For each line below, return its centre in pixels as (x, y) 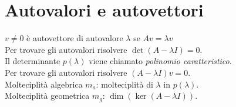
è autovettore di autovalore (75, 38)
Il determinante (33, 61)
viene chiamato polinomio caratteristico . (160, 61)
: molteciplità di (124, 84)
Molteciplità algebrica (44, 84)
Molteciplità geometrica (47, 96)
